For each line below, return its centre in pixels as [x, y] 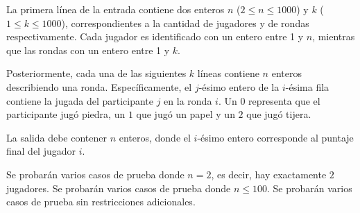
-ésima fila [307, 86]
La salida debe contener [57, 137]
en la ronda [188, 100]
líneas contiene [228, 73]
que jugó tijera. [279, 114]
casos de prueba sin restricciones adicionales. [101, 202]
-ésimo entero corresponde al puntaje [275, 137]
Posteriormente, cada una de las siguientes [96, 73]
